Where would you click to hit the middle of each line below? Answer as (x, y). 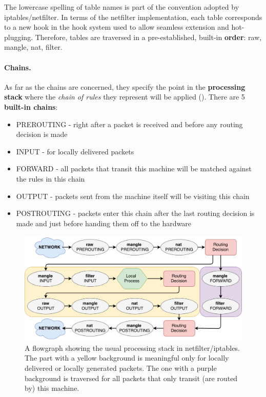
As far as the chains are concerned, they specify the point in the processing (125, 86)
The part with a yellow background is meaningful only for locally (127, 358)
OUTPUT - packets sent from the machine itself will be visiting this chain (133, 196)
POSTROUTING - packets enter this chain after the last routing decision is (135, 213)
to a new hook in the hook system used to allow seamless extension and (117, 27)
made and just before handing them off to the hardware (104, 223)
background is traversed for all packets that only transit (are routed (131, 378)
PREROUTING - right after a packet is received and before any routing (129, 124)
